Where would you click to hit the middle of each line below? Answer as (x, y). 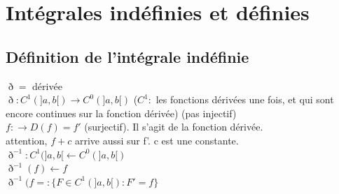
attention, (27, 140)
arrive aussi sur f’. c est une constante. (157, 140)
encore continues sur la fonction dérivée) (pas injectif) (121, 113)
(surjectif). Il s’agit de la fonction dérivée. (174, 127)
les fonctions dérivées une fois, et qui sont (245, 99)
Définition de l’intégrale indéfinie (127, 56)
